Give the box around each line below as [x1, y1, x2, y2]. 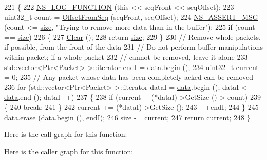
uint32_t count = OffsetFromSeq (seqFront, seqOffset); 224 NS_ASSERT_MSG [4, 11, 258, 22]
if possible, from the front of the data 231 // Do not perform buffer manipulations [4, 41, 263, 52]
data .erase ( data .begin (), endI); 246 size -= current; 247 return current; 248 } [4, 111, 251, 122]
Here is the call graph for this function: [4, 129, 127, 140]
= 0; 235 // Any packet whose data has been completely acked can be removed [4, 72, 254, 82]
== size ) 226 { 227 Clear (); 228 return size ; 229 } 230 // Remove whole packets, [4, 31, 261, 42]
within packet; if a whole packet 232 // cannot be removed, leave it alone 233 [4, 51, 248, 62]
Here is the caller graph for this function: [4, 146, 133, 156]
